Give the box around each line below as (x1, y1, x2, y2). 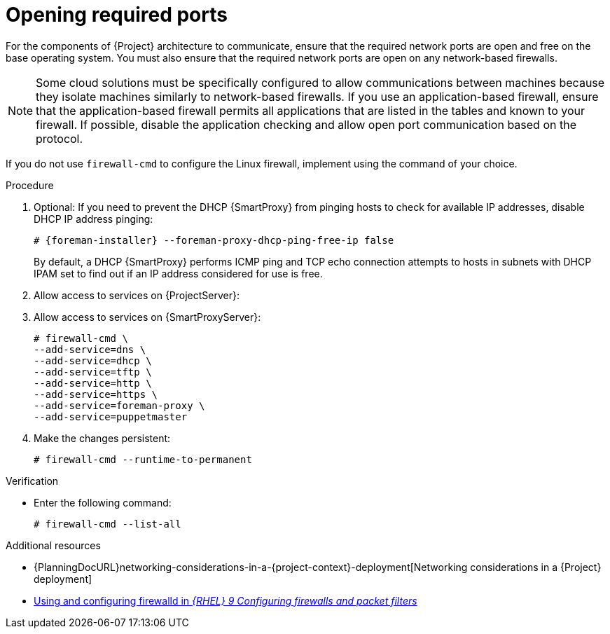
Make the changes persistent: (34, 432, 171, 444)
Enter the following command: (34, 496, 172, 509)
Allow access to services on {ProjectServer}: (34, 289, 240, 301)
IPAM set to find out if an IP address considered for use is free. (34, 267, 323, 280)
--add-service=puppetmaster (34, 411, 188, 422)
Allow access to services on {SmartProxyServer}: (34, 310, 261, 323)
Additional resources (6, 539, 101, 551)
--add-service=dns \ (34, 343, 146, 355)
